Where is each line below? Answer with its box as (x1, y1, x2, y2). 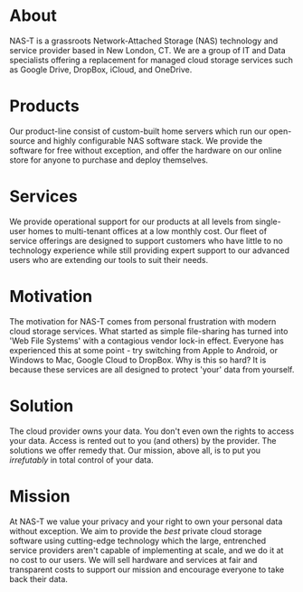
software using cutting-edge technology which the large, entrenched (9, 535, 267, 546)
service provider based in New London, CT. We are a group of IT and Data (9, 44, 287, 55)
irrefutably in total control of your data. (9, 454, 154, 465)
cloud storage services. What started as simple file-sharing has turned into (9, 325, 289, 336)
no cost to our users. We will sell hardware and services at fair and (9, 554, 258, 565)
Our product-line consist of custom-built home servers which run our (9, 126, 267, 136)
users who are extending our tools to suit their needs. (9, 254, 209, 265)
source (9, 135, 36, 146)
